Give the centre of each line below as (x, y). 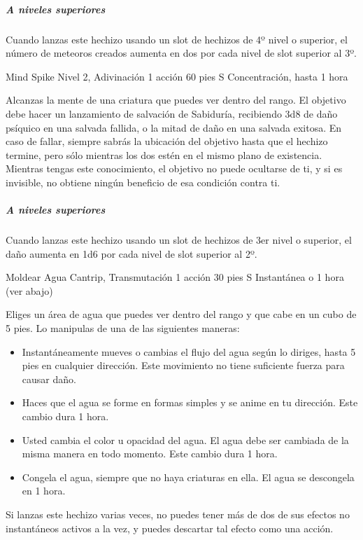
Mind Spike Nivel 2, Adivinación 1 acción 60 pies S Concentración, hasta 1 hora (177, 76)
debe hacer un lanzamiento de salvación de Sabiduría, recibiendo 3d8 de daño (172, 113)
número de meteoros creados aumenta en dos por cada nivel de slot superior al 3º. (181, 53)
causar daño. (49, 379)
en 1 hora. (44, 491)
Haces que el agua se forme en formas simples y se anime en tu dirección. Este (190, 402)
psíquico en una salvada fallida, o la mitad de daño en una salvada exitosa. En (174, 127)
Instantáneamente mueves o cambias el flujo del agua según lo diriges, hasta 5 (189, 351)
